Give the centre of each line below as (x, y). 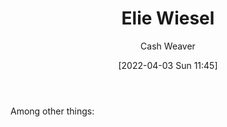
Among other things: (52, 111)
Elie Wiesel (168, 18)
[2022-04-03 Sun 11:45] (168, 65)
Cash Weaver (168, 46)
